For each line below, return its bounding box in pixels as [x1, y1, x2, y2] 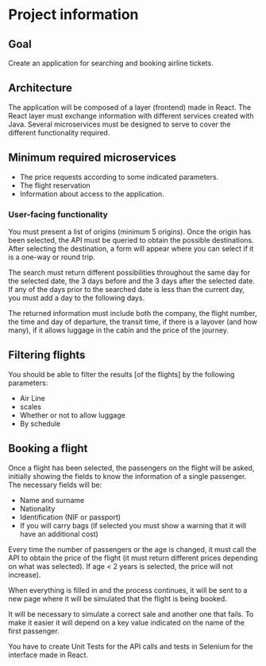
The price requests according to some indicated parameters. [19, 172, 219, 181]
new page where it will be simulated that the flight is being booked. [8, 594, 228, 603]
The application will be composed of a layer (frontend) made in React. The [8, 102, 252, 112]
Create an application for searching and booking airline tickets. [8, 58, 214, 68]
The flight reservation [19, 181, 91, 190]
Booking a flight [8, 442, 88, 455]
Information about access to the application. [19, 189, 164, 198]
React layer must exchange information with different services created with [8, 111, 254, 120]
